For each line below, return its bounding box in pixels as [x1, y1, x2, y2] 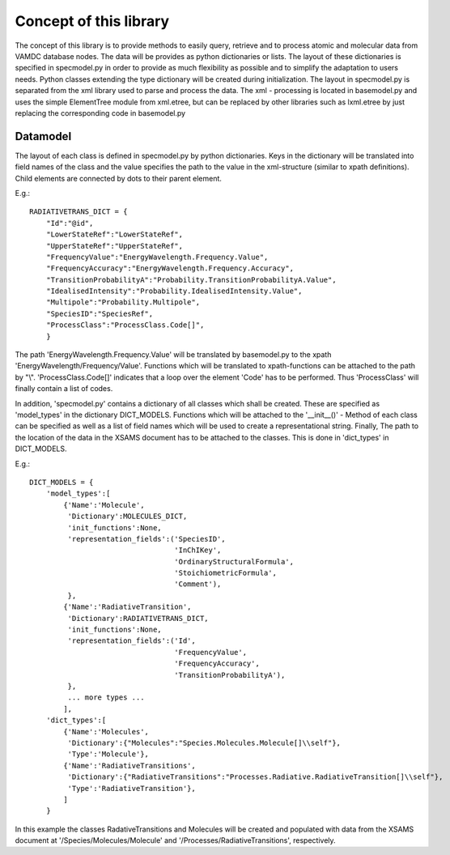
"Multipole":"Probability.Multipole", [45, 298, 201, 307]
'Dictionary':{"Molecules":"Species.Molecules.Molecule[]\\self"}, [67, 738, 342, 747]
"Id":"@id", [45, 219, 94, 228]
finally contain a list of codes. [15, 384, 113, 393]
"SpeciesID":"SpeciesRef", [45, 308, 154, 318]
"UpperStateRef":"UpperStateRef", [45, 241, 184, 250]
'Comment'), [174, 580, 222, 589]
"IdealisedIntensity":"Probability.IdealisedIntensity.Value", [45, 287, 303, 296]
